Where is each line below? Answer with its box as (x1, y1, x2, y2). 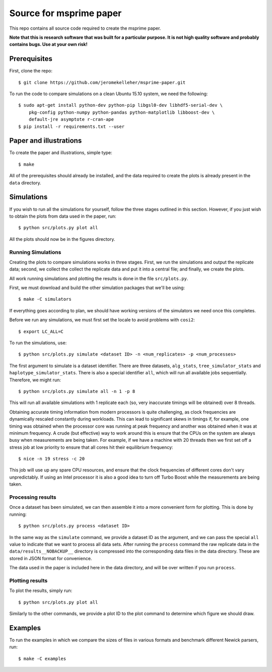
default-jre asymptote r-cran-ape (28, 116, 114, 122)
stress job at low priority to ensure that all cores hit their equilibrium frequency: (9, 444, 173, 450)
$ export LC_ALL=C (18, 328, 64, 334)
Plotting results (9, 577, 48, 584)
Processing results (9, 494, 56, 501)
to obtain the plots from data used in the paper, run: (9, 213, 117, 219)
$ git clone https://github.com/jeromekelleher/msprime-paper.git (18, 80, 186, 85)
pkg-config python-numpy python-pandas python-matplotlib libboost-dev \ (28, 109, 215, 115)
